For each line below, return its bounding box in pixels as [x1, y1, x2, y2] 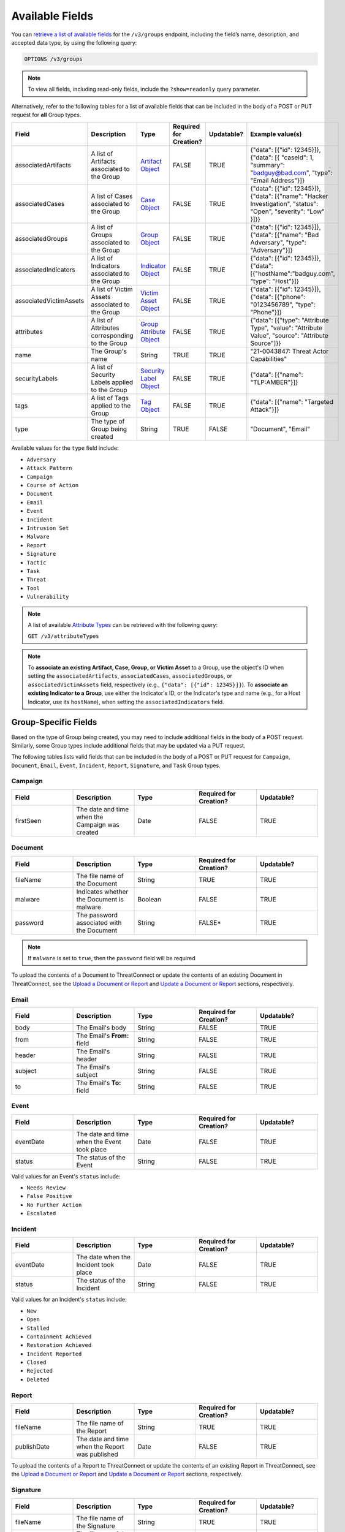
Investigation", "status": [250, 200, 319, 208]
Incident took [76, 1261, 115, 1269]
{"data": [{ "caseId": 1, [250, 153, 314, 162]
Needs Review [26, 1185, 66, 1191]
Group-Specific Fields [11, 717, 97, 727]
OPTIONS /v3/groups [24, 55, 83, 63]
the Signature [76, 1522, 116, 1530]
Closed [26, 1359, 47, 1366]
